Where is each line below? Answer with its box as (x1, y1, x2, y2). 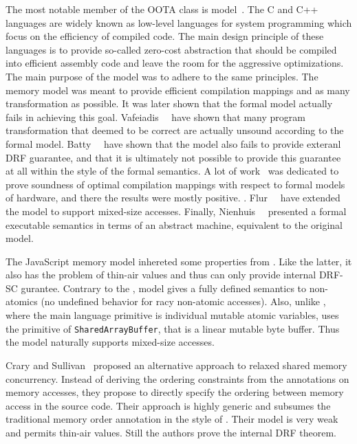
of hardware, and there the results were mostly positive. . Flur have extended (6, 190, 340, 205)
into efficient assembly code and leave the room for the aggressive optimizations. (6, 56, 344, 70)
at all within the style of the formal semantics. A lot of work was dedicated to (6, 164, 339, 178)
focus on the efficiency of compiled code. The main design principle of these (6, 29, 324, 43)
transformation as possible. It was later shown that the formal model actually (6, 96, 333, 111)
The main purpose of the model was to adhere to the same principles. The (6, 69, 318, 83)
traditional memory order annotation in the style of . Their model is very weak (6, 412, 338, 426)
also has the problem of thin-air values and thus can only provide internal (6, 267, 316, 282)
